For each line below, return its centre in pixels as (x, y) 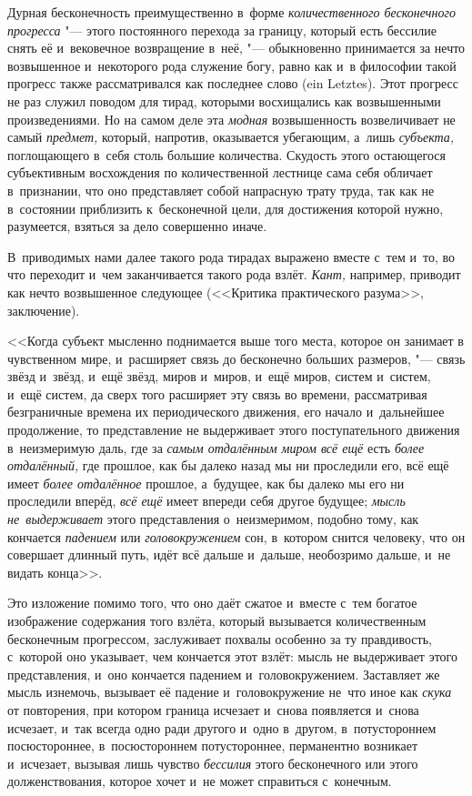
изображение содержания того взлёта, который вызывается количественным (217, 620)
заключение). (44, 310)
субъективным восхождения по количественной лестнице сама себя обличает (220, 172)
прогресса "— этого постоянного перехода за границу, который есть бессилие (222, 30)
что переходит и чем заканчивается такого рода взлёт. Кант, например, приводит (234, 274)
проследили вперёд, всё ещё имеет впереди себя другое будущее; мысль (206, 501)
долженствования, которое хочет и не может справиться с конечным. (200, 781)
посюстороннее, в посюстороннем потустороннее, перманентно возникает (213, 746)
